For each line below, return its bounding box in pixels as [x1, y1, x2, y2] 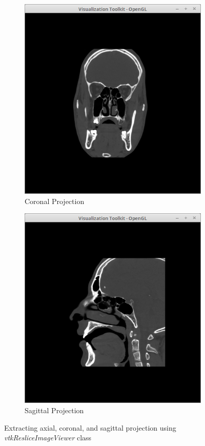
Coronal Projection [25, 195, 85, 206]
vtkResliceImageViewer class [4, 432, 92, 443]
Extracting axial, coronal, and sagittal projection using [4, 422, 176, 433]
